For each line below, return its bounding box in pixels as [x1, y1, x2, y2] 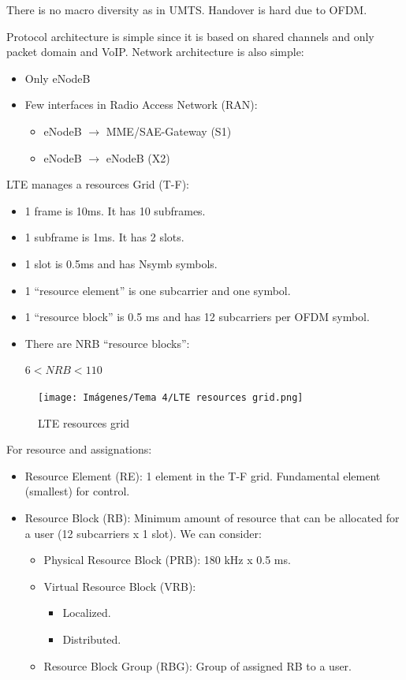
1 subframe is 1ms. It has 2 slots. [24, 229, 184, 245]
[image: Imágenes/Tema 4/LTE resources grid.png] [38, 391, 304, 403]
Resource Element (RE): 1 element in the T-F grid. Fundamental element [24, 467, 381, 484]
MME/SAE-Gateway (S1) [106, 122, 232, 139]
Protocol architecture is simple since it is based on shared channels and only [6, 28, 374, 44]
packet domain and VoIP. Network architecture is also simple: [6, 43, 304, 60]
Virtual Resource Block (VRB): [43, 577, 196, 594]
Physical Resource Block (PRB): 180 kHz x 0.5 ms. [43, 551, 291, 568]
